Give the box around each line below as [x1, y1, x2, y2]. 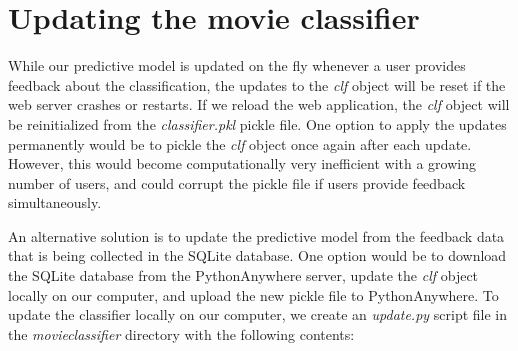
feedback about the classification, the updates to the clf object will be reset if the [8, 74, 506, 95]
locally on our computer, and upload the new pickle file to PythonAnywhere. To [8, 284, 499, 305]
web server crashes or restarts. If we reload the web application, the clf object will [8, 94, 510, 115]
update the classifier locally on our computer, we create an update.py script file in [8, 304, 508, 325]
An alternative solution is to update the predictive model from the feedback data [8, 225, 505, 246]
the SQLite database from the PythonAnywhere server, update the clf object [8, 265, 479, 286]
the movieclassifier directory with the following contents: [8, 323, 355, 344]
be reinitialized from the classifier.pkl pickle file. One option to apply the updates [8, 113, 507, 134]
